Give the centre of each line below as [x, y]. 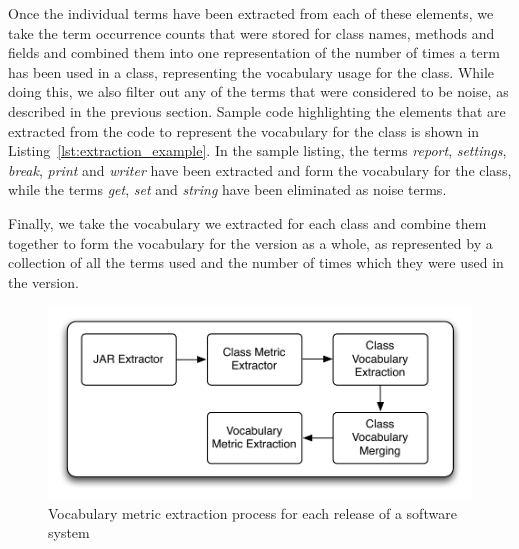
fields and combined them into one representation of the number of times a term [254, 52]
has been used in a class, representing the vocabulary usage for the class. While [251, 71]
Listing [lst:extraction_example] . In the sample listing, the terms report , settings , [257, 150]
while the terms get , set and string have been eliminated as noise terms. [227, 189]
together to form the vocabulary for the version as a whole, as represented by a [250, 242]
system [69, 532]
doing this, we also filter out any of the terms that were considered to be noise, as [258, 91]
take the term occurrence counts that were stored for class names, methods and [251, 32]
